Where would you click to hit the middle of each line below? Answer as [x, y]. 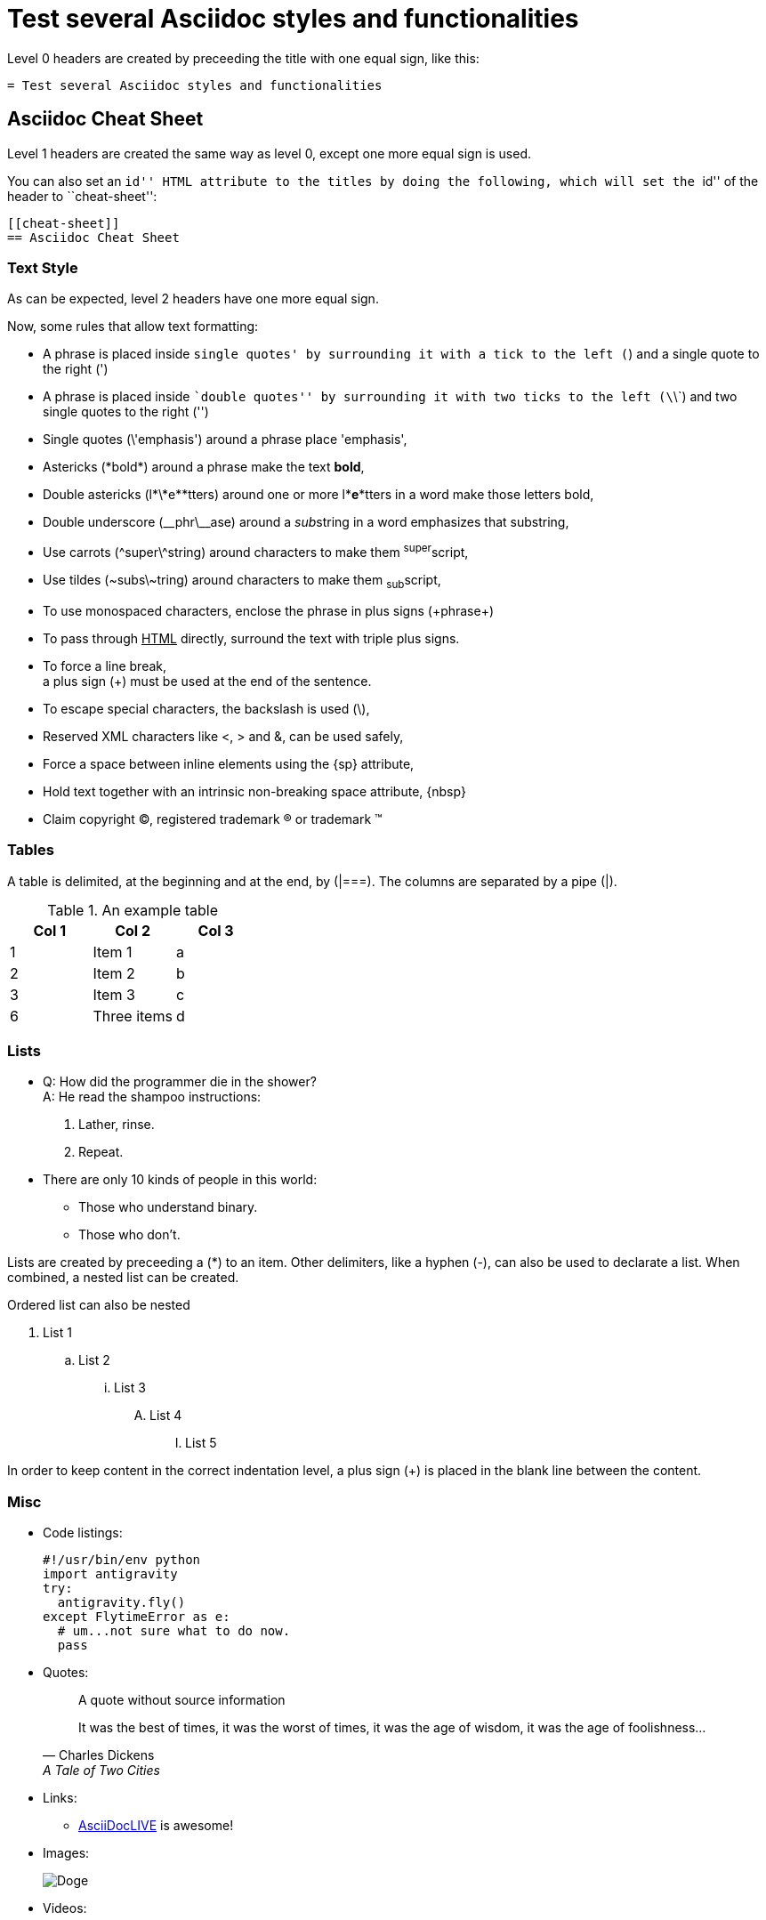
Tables [31, 850]
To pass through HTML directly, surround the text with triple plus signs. [251, 638]
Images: [66, 1853]
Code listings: [83, 1533]
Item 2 [114, 973]
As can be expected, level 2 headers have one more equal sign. [193, 299]
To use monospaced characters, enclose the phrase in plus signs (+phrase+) [269, 610]
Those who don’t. [129, 1235]
